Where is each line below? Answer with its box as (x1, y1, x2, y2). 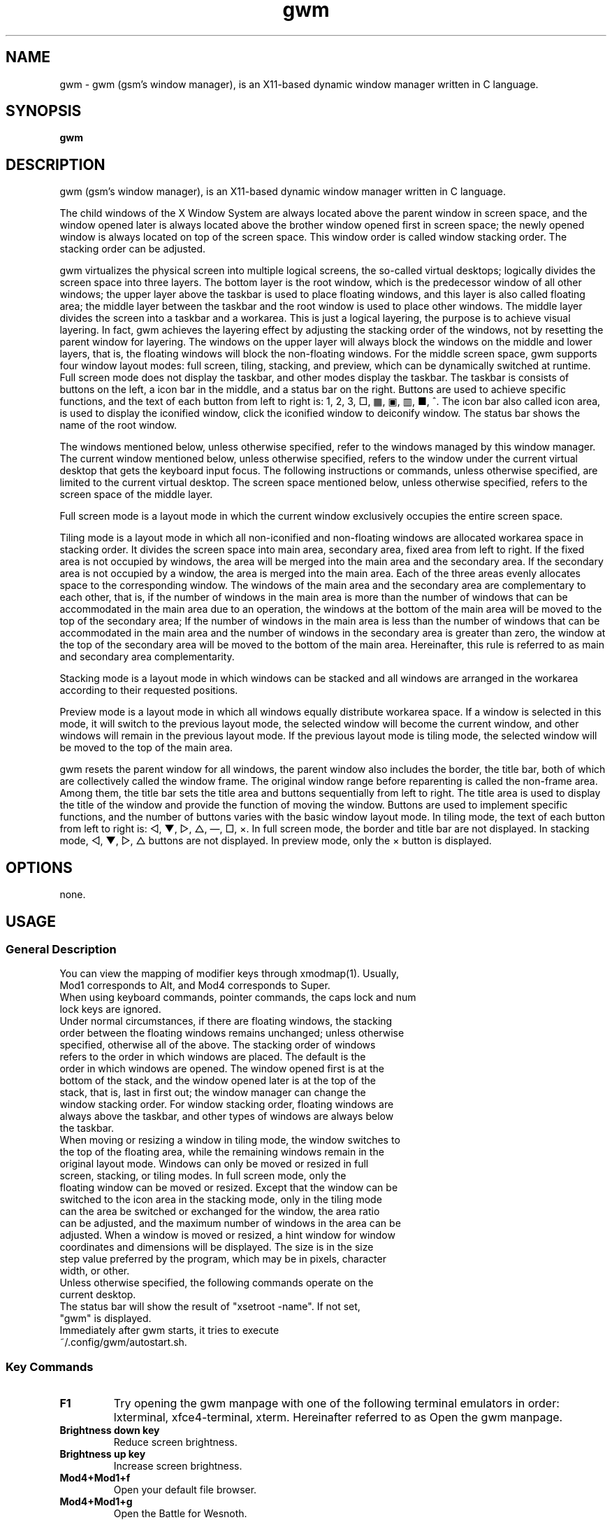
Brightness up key (59, 1448, 146, 1461)
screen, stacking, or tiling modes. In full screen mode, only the (59, 1170, 347, 1182)
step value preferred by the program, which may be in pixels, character (59, 1253, 386, 1265)
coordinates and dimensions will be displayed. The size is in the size (59, 1241, 374, 1253)
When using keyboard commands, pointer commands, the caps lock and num (59, 991, 416, 1004)
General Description (6, 942, 117, 956)
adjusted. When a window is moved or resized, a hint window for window (59, 1229, 395, 1242)
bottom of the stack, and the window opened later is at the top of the (59, 1074, 376, 1087)
